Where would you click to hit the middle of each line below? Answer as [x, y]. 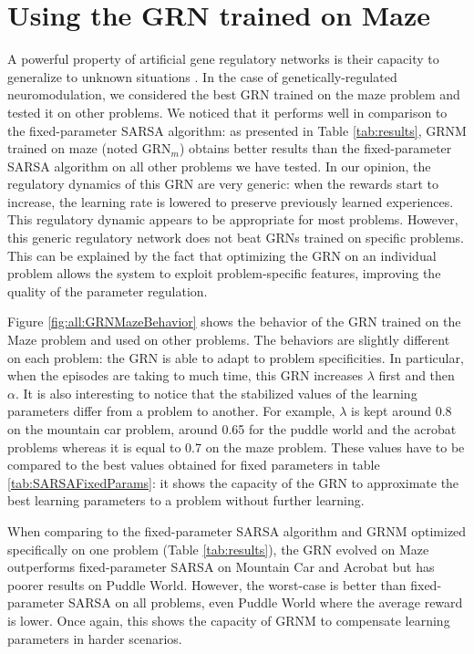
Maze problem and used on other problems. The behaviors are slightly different [229, 340]
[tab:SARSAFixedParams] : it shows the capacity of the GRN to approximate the [233, 482]
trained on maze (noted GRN [89, 148]
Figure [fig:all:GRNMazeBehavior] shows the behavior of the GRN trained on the [234, 322]
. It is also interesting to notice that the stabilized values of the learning [216, 393]
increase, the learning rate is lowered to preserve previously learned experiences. [231, 201]
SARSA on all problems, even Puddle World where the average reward [265, 602]
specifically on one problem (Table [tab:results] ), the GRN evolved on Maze [218, 549]
